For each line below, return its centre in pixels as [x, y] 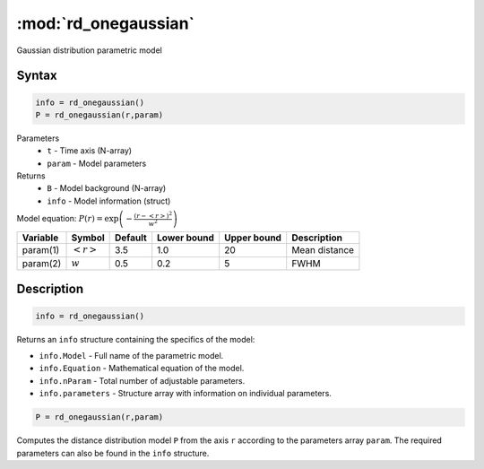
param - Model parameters [97, 163]
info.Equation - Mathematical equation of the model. [142, 369]
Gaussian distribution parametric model [90, 50]
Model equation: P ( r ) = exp [68, 219]
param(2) [42, 263]
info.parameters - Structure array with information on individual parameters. [185, 394]
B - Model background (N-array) [107, 188]
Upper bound [253, 238]
